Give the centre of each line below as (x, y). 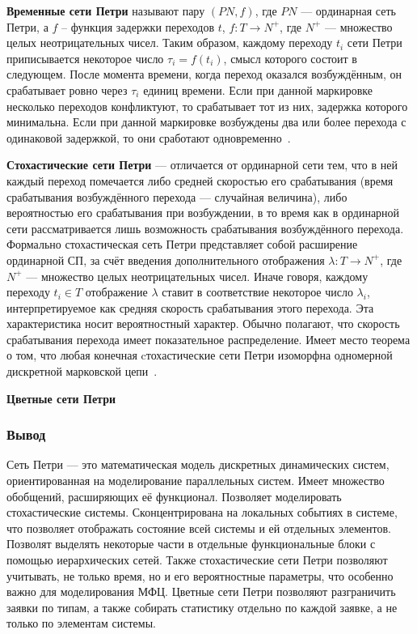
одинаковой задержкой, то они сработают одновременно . (149, 137)
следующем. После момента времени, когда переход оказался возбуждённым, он (204, 74)
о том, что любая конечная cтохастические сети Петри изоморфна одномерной (200, 355)
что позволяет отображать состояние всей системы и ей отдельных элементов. (199, 528)
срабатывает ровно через (67, 89)
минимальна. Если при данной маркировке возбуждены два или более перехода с (206, 122)
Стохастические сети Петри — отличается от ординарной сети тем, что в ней (202, 165)
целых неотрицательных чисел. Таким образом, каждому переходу (170, 43)
